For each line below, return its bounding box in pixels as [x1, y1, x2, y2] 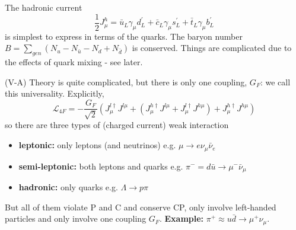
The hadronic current [5, 1, 82, 13]
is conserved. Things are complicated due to [132, 41, 292, 54]
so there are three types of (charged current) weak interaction [5, 119, 229, 131]
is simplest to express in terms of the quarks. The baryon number [5, 30, 243, 42]
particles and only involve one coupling [5, 212, 147, 225]
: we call [260, 75, 291, 88]
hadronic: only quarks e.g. [18, 180, 118, 193]
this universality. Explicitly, [5, 87, 104, 100]
